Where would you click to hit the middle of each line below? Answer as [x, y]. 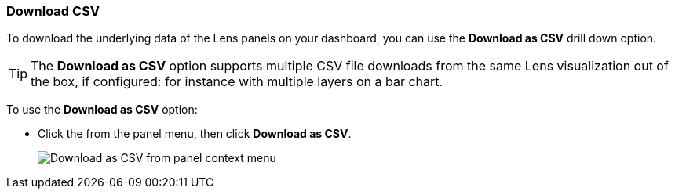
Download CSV [53, 11]
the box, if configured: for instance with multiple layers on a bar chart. [237, 82]
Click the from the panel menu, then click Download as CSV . [195, 134]
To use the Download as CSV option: [102, 110]
